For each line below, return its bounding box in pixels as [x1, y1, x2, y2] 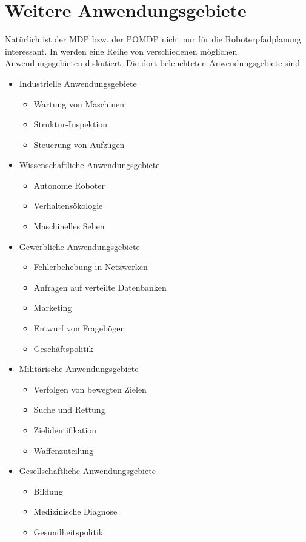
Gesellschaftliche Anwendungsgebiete [19, 464, 156, 477]
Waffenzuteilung [33, 444, 93, 456]
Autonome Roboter [33, 178, 105, 191]
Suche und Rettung [33, 403, 105, 416]
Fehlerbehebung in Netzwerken [33, 260, 148, 273]
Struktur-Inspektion [33, 118, 108, 130]
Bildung [33, 484, 63, 497]
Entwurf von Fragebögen [33, 322, 125, 334]
